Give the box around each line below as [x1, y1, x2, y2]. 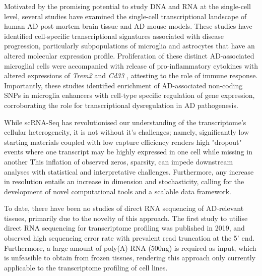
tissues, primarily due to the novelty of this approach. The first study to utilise [4, 212, 248, 223]
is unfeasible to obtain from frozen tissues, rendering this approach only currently [4, 252, 255, 263]
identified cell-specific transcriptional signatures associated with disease [4, 30, 224, 41]
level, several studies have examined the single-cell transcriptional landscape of [4, 11, 247, 21]
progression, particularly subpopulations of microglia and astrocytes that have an [4, 40, 255, 51]
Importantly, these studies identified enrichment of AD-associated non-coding [4, 80, 243, 90]
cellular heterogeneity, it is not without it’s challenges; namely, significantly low [4, 127, 249, 137]
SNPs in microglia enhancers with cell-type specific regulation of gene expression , [4, 90, 255, 100]
